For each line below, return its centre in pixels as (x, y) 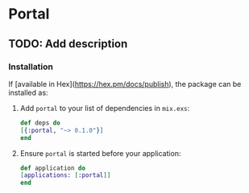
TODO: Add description (68, 44)
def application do (53, 168)
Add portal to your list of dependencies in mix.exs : (105, 108)
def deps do (40, 123)
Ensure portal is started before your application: (100, 153)
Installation (31, 67)
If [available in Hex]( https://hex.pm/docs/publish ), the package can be (125, 84)
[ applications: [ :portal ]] (65, 175)
